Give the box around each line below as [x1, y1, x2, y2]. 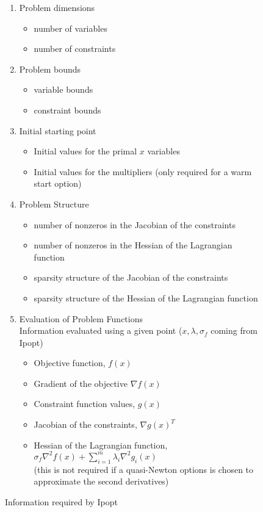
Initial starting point [19, 124, 96, 137]
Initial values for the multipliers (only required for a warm [34, 165, 252, 178]
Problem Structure [19, 197, 89, 210]
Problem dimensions [19, 1, 95, 13]
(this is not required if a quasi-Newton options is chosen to [34, 463, 254, 475]
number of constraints [34, 42, 116, 55]
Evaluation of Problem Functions [19, 312, 143, 325]
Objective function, [34, 356, 106, 369]
